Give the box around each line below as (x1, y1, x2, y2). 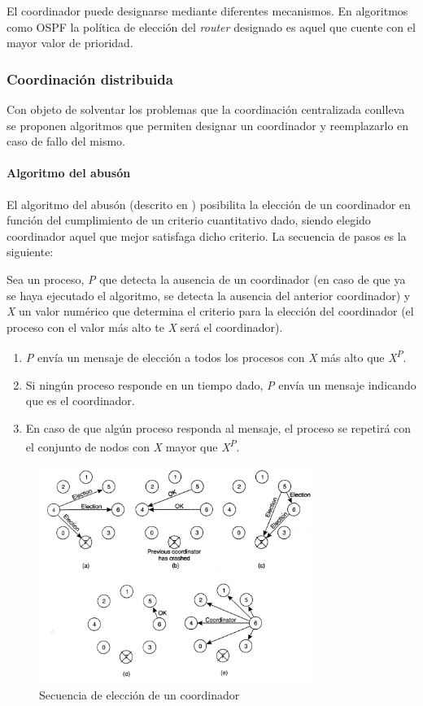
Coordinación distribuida (7, 68, 173, 89)
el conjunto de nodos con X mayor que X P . (25, 436, 240, 455)
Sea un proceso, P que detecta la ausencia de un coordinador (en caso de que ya (7, 270, 406, 287)
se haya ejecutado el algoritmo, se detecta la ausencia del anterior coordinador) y (7, 286, 411, 303)
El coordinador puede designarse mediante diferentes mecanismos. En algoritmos (7, 2, 408, 19)
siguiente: (7, 243, 54, 260)
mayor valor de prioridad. (7, 34, 133, 51)
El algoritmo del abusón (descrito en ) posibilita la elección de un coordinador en (7, 195, 411, 212)
